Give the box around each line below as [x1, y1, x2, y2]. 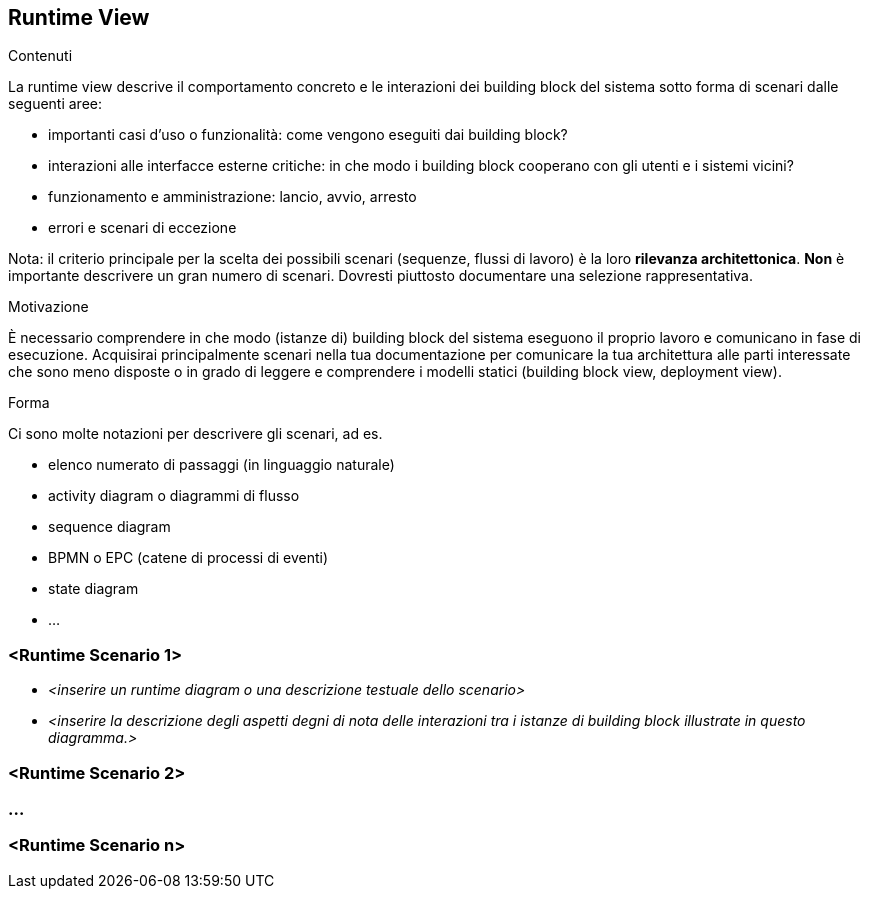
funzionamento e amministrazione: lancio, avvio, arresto [48, 188, 417, 206]
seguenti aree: [8, 95, 103, 113]
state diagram [48, 580, 139, 598]
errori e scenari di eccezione [48, 219, 237, 237]
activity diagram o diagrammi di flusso [48, 487, 300, 505]
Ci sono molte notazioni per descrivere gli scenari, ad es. [8, 425, 383, 443]
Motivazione [8, 298, 89, 316]
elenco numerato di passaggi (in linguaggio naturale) [48, 456, 395, 474]
